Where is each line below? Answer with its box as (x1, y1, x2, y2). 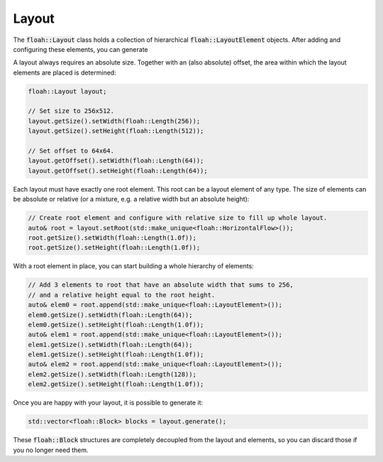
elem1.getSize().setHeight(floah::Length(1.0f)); (28, 351, 204, 358)
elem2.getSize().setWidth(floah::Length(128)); (28, 370, 196, 378)
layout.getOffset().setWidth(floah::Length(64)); (28, 157, 204, 165)
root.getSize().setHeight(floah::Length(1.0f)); (28, 243, 201, 252)
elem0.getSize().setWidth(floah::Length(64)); (28, 311, 193, 319)
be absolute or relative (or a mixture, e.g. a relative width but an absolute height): (13, 195, 250, 204)
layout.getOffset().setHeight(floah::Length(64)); (28, 167, 209, 175)
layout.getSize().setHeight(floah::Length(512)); (28, 127, 204, 135)
